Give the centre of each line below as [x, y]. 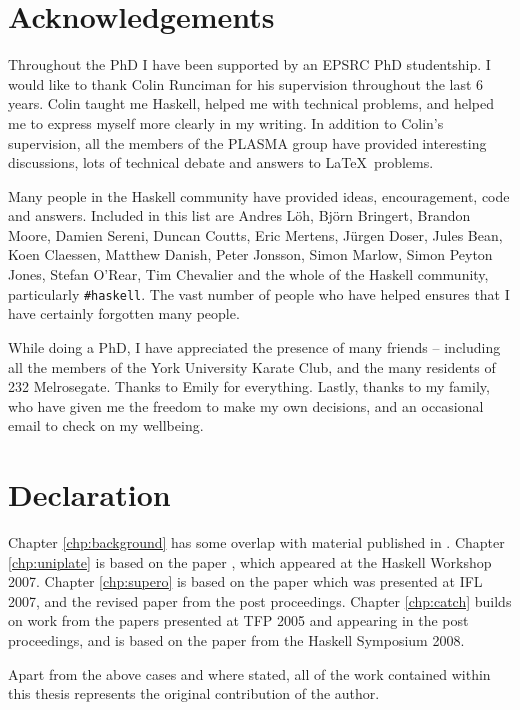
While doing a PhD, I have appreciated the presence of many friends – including [254, 346]
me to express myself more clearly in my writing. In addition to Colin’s [226, 122]
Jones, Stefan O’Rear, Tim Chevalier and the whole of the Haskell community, [248, 274]
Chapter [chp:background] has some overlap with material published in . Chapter [256, 542]
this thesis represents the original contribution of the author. [194, 693]
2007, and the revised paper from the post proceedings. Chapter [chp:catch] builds [260, 600]
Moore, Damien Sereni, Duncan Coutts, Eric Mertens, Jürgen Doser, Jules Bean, [255, 234]
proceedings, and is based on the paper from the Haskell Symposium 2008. [236, 639]
